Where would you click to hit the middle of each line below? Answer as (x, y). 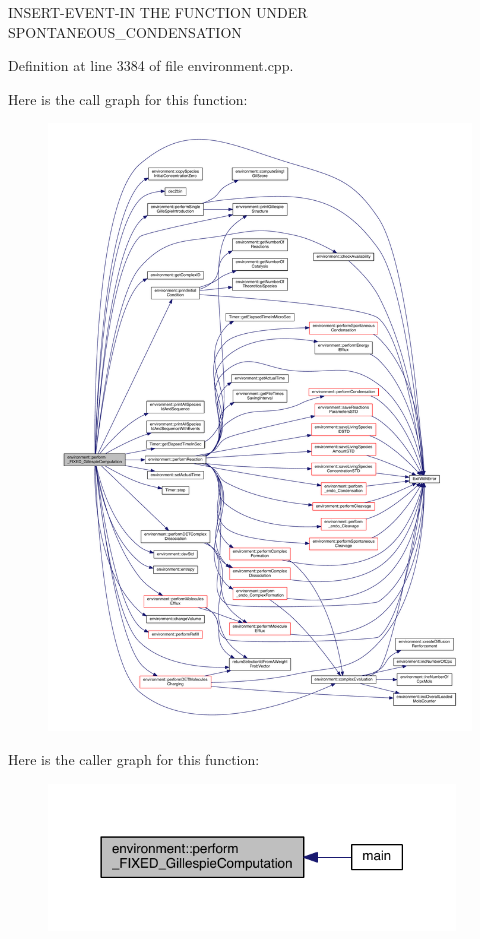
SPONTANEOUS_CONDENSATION (125, 31)
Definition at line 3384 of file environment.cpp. (151, 65)
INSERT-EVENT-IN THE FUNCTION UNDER (158, 12)
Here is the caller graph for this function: (134, 759)
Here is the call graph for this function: (128, 98)
